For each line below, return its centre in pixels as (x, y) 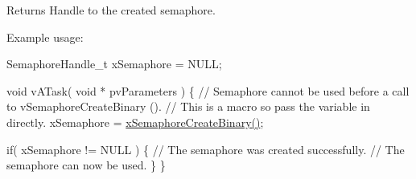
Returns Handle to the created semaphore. (111, 10)
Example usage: (45, 37)
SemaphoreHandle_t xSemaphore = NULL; (114, 64)
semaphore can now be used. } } (86, 165)
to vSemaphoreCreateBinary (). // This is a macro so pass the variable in (188, 106)
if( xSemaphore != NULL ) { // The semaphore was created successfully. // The (206, 149)
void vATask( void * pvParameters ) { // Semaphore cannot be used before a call (208, 90)
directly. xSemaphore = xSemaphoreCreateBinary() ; (135, 122)
